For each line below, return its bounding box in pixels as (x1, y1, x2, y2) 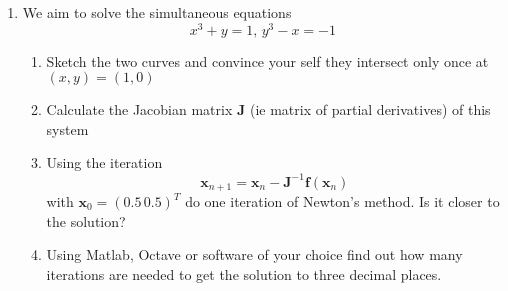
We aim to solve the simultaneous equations (22, 2, 292, 22)
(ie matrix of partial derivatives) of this (249, 99, 491, 120)
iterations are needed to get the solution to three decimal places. (46, 263, 442, 284)
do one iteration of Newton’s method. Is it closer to (185, 191, 500, 211)
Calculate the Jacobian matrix (46, 99, 233, 120)
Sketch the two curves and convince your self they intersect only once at (46, 50, 489, 71)
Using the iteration (46, 152, 163, 173)
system (46, 118, 89, 139)
